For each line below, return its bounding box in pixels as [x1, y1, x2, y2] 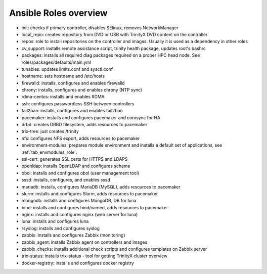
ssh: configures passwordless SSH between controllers [21, 100, 134, 106]
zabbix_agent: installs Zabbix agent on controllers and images [21, 239, 148, 245]
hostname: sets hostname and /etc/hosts [21, 73, 105, 79]
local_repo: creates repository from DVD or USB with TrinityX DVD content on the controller [21, 31, 208, 37]
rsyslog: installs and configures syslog [21, 225, 100, 231]
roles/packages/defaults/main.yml [21, 59, 91, 65]
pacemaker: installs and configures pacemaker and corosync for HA [21, 114, 161, 121]
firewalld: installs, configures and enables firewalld [21, 80, 125, 86]
